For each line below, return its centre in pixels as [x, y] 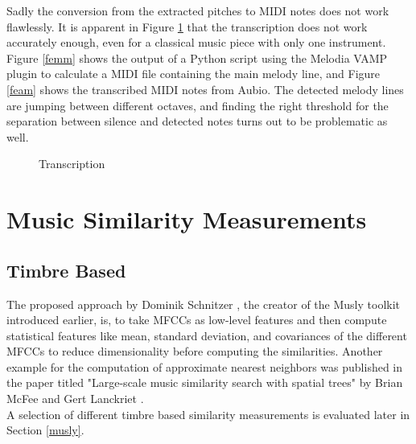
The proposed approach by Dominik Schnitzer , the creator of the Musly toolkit [204, 304]
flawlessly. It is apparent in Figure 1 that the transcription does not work [187, 26]
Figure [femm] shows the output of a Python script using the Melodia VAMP [197, 58]
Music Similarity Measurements [187, 219]
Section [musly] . [45, 430]
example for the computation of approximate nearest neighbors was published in [205, 366]
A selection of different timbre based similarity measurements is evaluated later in [208, 414]
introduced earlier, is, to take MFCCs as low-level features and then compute [197, 320]
